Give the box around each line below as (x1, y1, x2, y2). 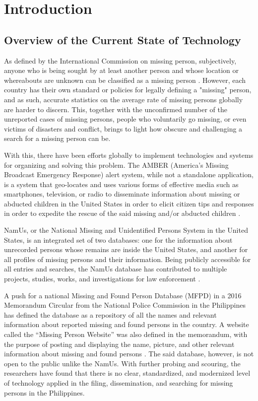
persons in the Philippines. (4, 387, 85, 398)
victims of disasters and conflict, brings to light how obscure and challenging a (4, 123, 243, 134)
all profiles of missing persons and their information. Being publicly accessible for (4, 254, 251, 264)
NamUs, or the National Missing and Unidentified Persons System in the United (4, 225, 248, 235)
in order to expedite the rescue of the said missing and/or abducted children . (4, 208, 241, 218)
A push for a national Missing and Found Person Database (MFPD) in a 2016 (4, 290, 242, 300)
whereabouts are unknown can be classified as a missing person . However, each (4, 74, 246, 85)
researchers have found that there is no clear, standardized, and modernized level (4, 368, 251, 378)
